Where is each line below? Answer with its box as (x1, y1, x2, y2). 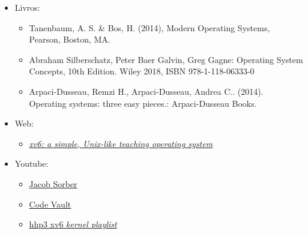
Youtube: (14, 157, 49, 170)
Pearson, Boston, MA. (29, 33, 110, 46)
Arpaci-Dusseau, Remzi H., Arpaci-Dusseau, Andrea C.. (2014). (29, 85, 264, 97)
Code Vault (29, 197, 71, 210)
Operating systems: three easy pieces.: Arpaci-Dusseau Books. (29, 97, 257, 109)
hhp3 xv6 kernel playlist (29, 218, 117, 230)
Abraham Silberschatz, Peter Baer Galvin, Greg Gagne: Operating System (29, 53, 303, 65)
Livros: (14, 1, 40, 13)
